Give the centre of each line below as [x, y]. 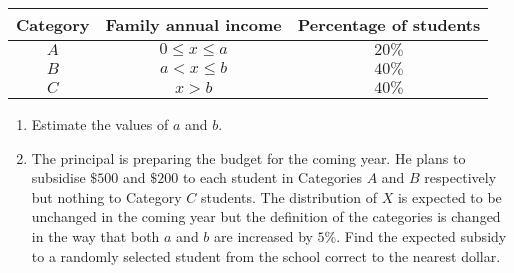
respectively [460, 177]
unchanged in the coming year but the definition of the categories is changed [266, 216]
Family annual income [193, 24]
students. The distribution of [289, 196]
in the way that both [95, 235]
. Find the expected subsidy [421, 235]
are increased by [263, 235]
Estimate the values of [100, 124]
